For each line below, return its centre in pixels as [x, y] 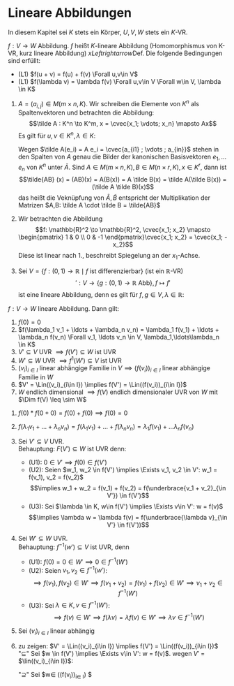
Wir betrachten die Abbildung [60, 219]
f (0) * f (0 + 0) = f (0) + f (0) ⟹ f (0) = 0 [73, 413]
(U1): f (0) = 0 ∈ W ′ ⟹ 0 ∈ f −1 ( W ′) [78, 561]
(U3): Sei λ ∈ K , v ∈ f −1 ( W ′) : [69, 604]
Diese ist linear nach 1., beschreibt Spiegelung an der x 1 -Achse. [109, 256]
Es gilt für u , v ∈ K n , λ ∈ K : [57, 136]
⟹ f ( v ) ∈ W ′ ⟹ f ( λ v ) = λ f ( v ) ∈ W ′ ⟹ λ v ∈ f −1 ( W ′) [129, 616]
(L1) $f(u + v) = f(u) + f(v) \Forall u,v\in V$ [78, 74]
